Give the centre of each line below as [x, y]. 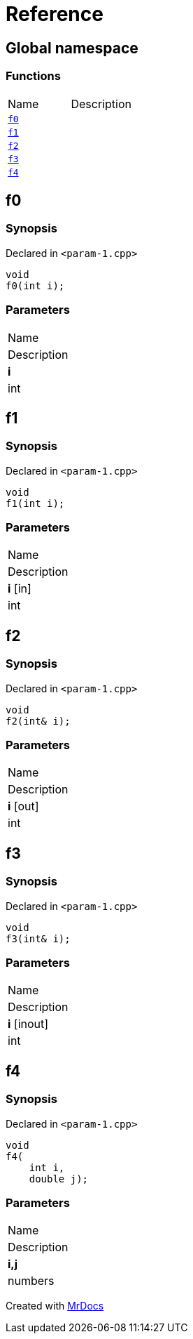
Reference [55, 14]
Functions [33, 76]
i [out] [23, 806]
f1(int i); [35, 503]
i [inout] [28, 1024]
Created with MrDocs [55, 1306]
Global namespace [72, 48]
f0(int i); [35, 285]
